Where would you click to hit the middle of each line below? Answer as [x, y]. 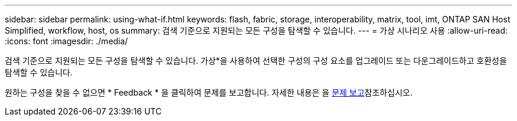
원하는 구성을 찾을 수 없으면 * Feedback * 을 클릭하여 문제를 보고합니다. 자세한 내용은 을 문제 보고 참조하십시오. [209, 92]
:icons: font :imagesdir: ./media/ [66, 41]
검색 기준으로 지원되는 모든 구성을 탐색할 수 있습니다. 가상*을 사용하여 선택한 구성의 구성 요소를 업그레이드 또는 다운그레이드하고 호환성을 [256, 60]
